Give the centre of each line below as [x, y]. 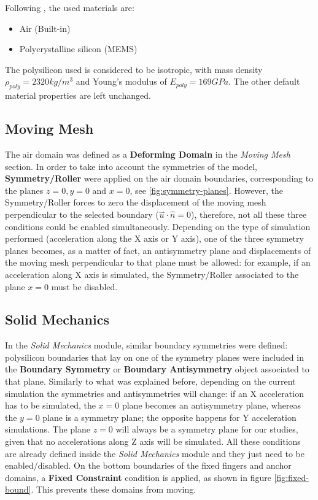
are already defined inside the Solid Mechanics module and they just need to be [155, 453]
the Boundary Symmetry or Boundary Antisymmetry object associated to [157, 369]
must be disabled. [84, 286]
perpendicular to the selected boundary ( [82, 214]
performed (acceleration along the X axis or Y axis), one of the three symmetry [154, 238]
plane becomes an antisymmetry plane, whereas [211, 405]
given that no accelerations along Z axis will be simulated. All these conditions [153, 441]
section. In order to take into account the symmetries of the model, [131, 166]
